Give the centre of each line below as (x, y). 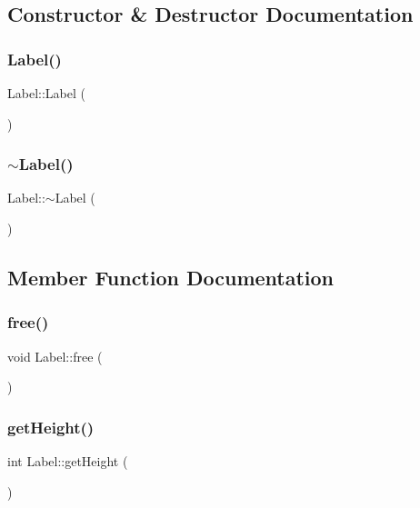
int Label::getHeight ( (68, 461)
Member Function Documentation (171, 277)
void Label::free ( (55, 356)
